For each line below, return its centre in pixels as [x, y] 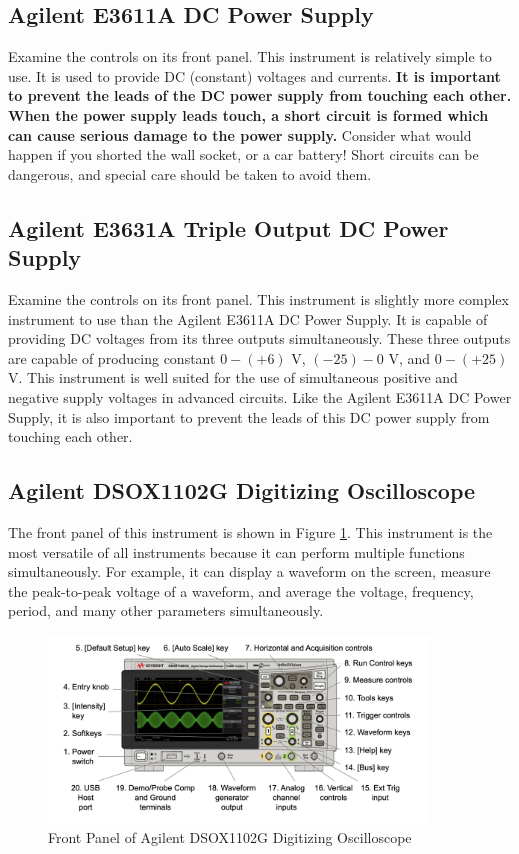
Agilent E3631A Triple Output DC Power [228, 227]
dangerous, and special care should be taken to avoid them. [190, 173]
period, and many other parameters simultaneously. [166, 610]
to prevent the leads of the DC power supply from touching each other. [260, 95]
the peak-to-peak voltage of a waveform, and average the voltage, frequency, [241, 590]
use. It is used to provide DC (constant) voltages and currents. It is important [254, 75]
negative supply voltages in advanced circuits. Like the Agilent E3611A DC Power [260, 396]
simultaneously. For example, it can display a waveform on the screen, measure [249, 571]
